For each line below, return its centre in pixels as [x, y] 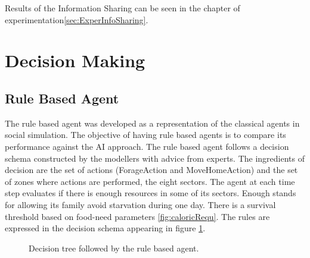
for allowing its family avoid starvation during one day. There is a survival [140, 204]
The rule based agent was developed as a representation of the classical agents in [152, 123]
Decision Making [75, 60]
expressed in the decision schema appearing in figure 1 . [105, 228]
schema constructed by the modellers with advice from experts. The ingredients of [155, 158]
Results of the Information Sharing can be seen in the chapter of [123, 8]
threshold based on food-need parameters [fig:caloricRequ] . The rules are [137, 216]
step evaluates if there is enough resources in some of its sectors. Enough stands [151, 193]
